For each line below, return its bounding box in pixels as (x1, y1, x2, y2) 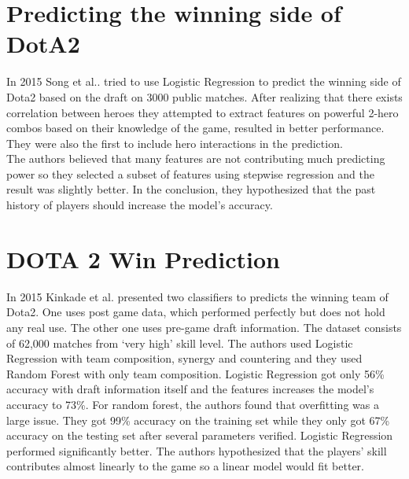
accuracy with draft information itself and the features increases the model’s (6, 381, 374, 397)
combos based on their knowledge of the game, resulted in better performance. (6, 120, 385, 136)
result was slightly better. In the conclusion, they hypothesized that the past (6, 181, 376, 197)
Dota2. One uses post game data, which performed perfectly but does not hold (6, 304, 385, 320)
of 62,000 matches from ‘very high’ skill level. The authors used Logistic (6, 334, 353, 351)
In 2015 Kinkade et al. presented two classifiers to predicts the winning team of (6, 288, 389, 304)
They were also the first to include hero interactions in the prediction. (6, 134, 343, 151)
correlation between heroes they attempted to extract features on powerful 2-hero (6, 104, 399, 120)
